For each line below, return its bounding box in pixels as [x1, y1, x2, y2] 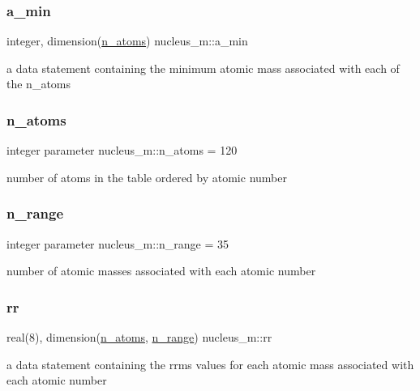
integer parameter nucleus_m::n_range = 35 [6, 235, 229, 252]
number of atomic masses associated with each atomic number [6, 262, 316, 279]
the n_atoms [6, 75, 71, 92]
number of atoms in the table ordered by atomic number [6, 168, 287, 185]
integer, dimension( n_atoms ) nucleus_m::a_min [6, 32, 248, 49]
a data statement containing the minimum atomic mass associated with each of [6, 59, 400, 76]
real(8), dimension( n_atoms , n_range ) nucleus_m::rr [6, 329, 272, 346]
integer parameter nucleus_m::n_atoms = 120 [6, 142, 238, 159]
